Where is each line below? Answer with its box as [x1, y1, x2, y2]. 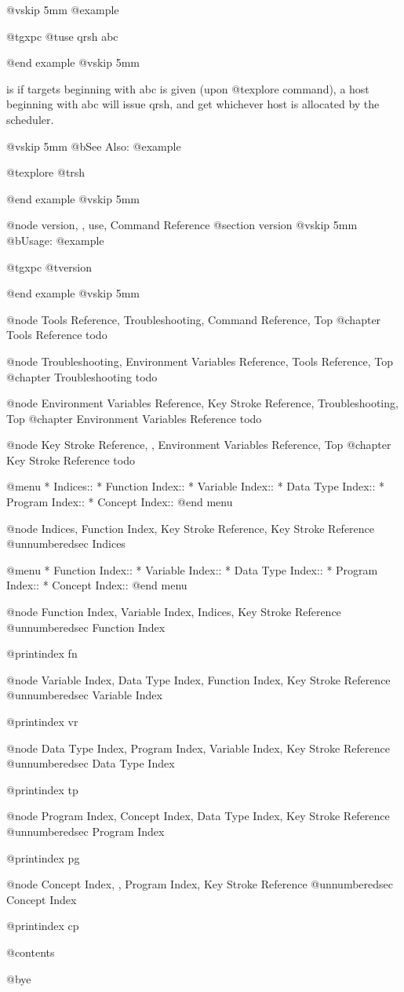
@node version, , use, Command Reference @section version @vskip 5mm [6, 217, 358, 233]
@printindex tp [6, 781, 78, 797]
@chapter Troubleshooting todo [6, 368, 158, 385]
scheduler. [6, 111, 54, 127]
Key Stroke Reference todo [6, 451, 135, 468]
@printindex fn [6, 645, 78, 662]
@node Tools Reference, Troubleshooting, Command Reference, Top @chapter [6, 311, 381, 327]
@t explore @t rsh [6, 164, 86, 181]
